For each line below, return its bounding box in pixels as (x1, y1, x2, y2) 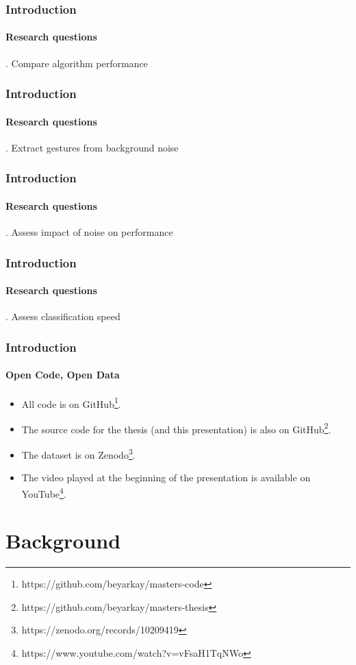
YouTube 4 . (21, 484, 66, 500)
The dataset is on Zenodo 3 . (21, 446, 136, 461)
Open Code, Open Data (5, 367, 120, 382)
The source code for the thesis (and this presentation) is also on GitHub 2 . (21, 420, 331, 436)
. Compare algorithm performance (5, 56, 148, 70)
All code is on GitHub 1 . (21, 394, 121, 411)
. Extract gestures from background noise (5, 140, 179, 154)
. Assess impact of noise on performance (5, 225, 173, 239)
